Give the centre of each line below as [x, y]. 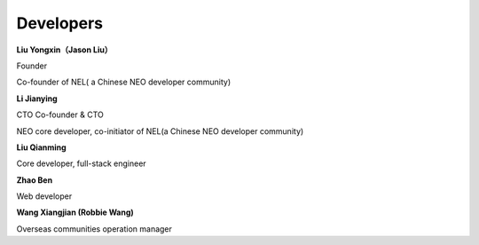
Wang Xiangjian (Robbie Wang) [75, 212]
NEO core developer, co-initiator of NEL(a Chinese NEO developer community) [160, 131]
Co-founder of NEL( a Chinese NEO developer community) [124, 82]
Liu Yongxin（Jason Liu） [64, 50]
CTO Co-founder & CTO [60, 115]
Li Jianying [37, 99]
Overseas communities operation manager [94, 229]
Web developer [44, 196]
